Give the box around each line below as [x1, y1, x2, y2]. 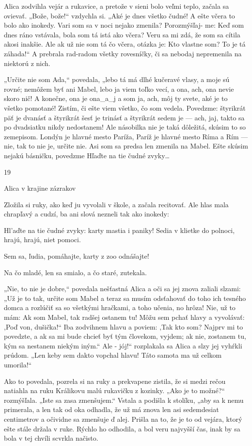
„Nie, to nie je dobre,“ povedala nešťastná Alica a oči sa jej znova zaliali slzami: [4, 283, 241, 294]
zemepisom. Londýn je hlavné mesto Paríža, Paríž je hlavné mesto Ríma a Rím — [4, 131, 248, 141]
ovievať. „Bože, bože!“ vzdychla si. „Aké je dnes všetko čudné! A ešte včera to [4, 10, 235, 20]
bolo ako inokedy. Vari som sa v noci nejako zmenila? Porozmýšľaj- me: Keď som [4, 20, 244, 30]
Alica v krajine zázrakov [4, 183, 76, 193]
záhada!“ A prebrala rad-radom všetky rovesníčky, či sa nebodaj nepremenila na [4, 48, 242, 58]
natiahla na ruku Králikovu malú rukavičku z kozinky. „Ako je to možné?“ [4, 385, 225, 396]
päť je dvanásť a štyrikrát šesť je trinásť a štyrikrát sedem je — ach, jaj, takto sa [4, 112, 245, 122]
